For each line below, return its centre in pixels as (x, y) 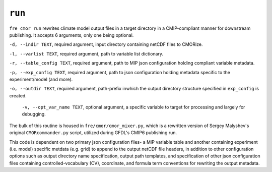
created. (18, 95)
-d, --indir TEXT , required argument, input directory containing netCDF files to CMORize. (106, 44)
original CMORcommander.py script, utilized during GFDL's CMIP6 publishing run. (93, 133)
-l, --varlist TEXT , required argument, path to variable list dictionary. (86, 53)
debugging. (34, 114)
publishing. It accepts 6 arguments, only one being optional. (72, 35)
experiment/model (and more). (41, 79)
